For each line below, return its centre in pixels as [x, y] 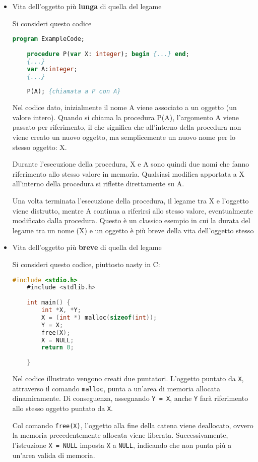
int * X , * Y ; [61, 310]
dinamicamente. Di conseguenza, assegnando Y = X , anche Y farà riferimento [130, 398]
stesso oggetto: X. [40, 147]
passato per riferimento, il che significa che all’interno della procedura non [127, 127]
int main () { [49, 303]
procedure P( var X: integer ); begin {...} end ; [108, 54]
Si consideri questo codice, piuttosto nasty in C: [86, 264]
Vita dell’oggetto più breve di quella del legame [87, 247]
